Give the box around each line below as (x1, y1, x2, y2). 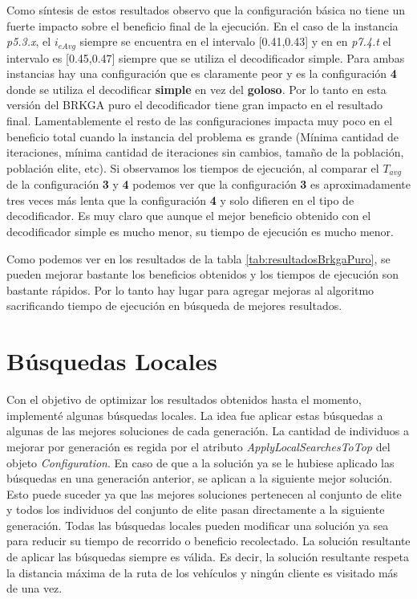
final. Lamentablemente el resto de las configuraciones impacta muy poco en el (6, 112, 393, 129)
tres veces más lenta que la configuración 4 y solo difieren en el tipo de (6, 191, 354, 208)
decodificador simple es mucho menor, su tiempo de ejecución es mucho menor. (6, 223, 394, 240)
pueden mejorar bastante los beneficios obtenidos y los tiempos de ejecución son (6, 266, 399, 283)
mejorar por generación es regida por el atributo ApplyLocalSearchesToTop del (6, 438, 391, 454)
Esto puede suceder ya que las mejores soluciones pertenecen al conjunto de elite (6, 485, 402, 502)
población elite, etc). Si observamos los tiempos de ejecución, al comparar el (6, 159, 379, 176)
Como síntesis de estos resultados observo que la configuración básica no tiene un (6, 2, 405, 18)
